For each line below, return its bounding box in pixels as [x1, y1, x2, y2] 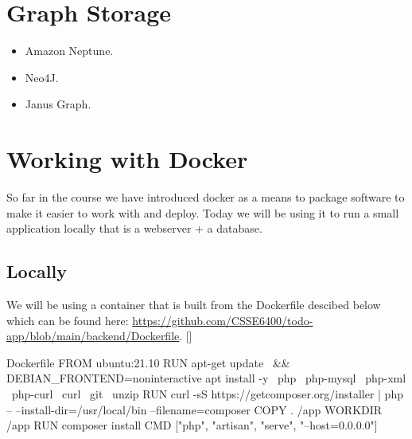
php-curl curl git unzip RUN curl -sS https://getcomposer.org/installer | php [11, 385, 403, 402]
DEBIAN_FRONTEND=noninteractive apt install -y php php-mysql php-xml [6, 370, 406, 386]
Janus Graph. [25, 96, 91, 112]
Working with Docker [6, 143, 248, 175]
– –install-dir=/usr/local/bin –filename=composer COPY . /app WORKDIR [6, 401, 383, 417]
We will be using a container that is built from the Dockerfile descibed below [6, 296, 381, 313]
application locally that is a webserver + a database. [6, 220, 262, 237]
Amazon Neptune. [25, 42, 114, 59]
